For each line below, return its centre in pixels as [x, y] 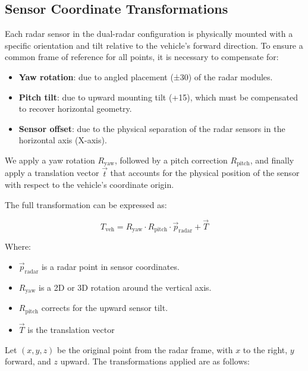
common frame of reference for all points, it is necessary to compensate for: [142, 57]
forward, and [28, 361]
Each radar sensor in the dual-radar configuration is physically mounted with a [149, 34]
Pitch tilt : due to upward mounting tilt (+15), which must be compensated [158, 97]
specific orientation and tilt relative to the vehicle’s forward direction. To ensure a [154, 45]
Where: [18, 246]
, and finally [272, 160]
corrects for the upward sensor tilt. [105, 308]
